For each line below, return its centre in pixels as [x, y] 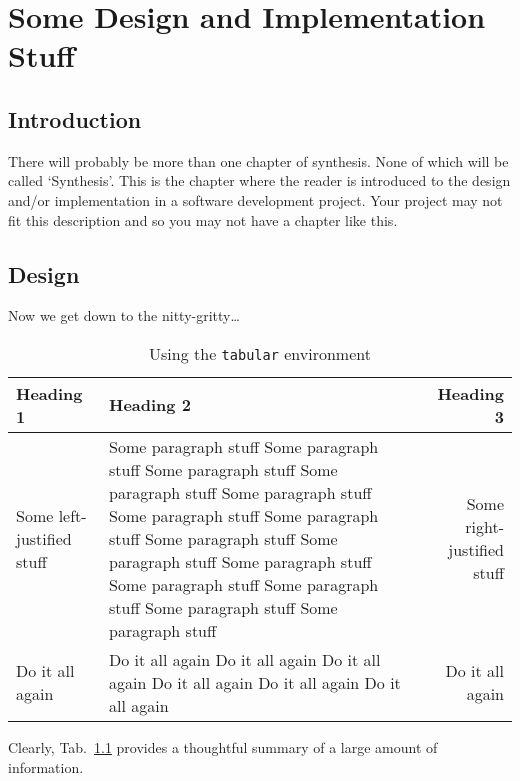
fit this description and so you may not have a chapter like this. [203, 219]
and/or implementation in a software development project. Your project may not [255, 199]
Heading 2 [150, 405]
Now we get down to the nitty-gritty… [124, 315]
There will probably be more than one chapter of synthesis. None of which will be [258, 160]
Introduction [75, 118]
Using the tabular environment [260, 353]
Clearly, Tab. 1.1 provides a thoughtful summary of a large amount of [223, 746]
